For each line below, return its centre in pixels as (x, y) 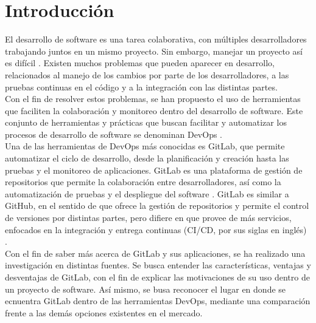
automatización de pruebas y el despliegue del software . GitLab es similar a (147, 193)
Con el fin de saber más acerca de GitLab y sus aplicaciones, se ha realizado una (155, 253)
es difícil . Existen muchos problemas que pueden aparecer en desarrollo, (140, 63)
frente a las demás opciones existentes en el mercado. (104, 312)
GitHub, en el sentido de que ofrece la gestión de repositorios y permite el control (157, 206)
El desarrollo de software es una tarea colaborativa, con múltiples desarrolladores (156, 39)
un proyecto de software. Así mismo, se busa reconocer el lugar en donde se (146, 289)
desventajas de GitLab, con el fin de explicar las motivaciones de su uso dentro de (157, 277)
